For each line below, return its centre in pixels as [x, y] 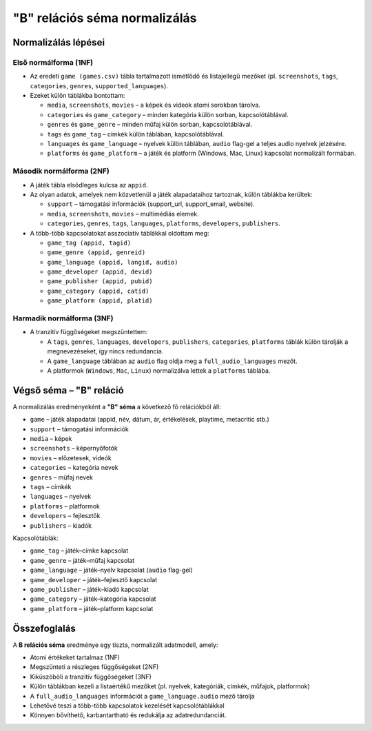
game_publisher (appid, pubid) [100, 281]
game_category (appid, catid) [98, 291]
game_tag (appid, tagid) [89, 243]
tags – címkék [51, 487]
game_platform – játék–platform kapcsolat [92, 608]
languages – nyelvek [61, 497]
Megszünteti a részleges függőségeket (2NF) [94, 667]
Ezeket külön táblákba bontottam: [77, 96]
